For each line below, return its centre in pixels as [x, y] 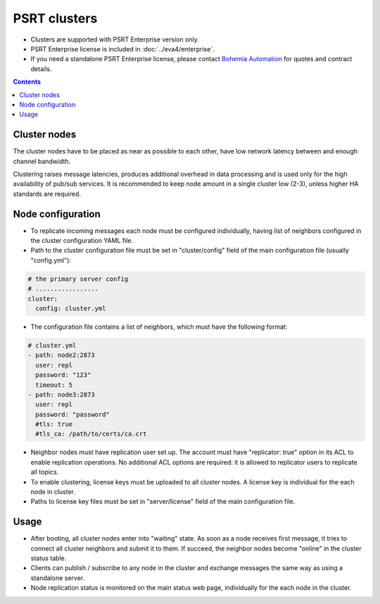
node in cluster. [53, 492]
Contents [27, 82]
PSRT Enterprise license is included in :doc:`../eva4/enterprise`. [122, 49]
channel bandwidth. [42, 161]
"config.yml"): [51, 260]
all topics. [45, 472]
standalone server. [57, 578]
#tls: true [54, 424]
